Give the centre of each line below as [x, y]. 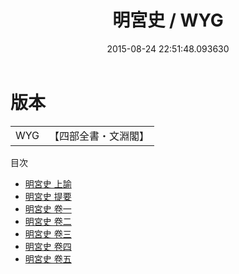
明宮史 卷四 [48, 246]
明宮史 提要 [48, 196]
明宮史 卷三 [48, 233]
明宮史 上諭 [48, 183]
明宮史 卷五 [48, 258]
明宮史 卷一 [48, 208]
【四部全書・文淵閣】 [99, 136]
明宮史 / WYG [168, 20]
